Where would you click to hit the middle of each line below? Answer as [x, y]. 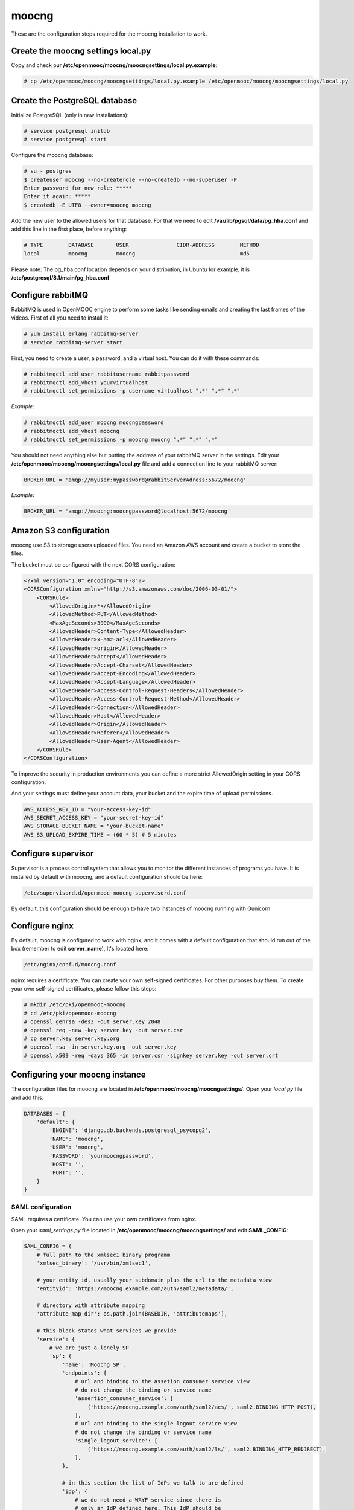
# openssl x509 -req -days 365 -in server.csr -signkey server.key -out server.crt [151, 1055]
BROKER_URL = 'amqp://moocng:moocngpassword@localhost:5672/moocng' [127, 511]
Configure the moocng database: [52, 155]
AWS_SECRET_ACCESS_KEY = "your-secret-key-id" [94, 818]
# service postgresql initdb [67, 131]
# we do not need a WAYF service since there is [148, 1500]
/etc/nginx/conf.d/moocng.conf [70, 964]
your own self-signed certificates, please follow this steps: [84, 989]
